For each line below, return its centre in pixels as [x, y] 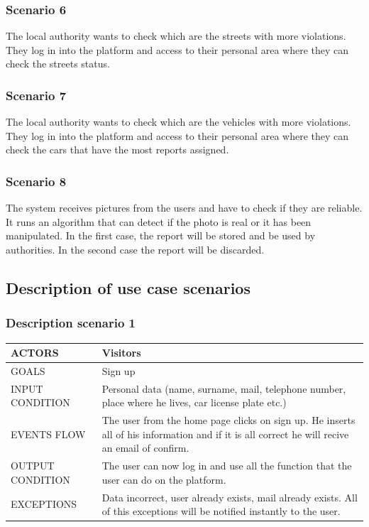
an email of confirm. [145, 448]
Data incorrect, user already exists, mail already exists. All [230, 497]
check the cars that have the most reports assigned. [117, 150]
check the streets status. [58, 64]
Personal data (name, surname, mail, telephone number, [224, 388]
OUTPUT [33, 466]
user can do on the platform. [164, 479]
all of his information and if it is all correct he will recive [225, 434]
